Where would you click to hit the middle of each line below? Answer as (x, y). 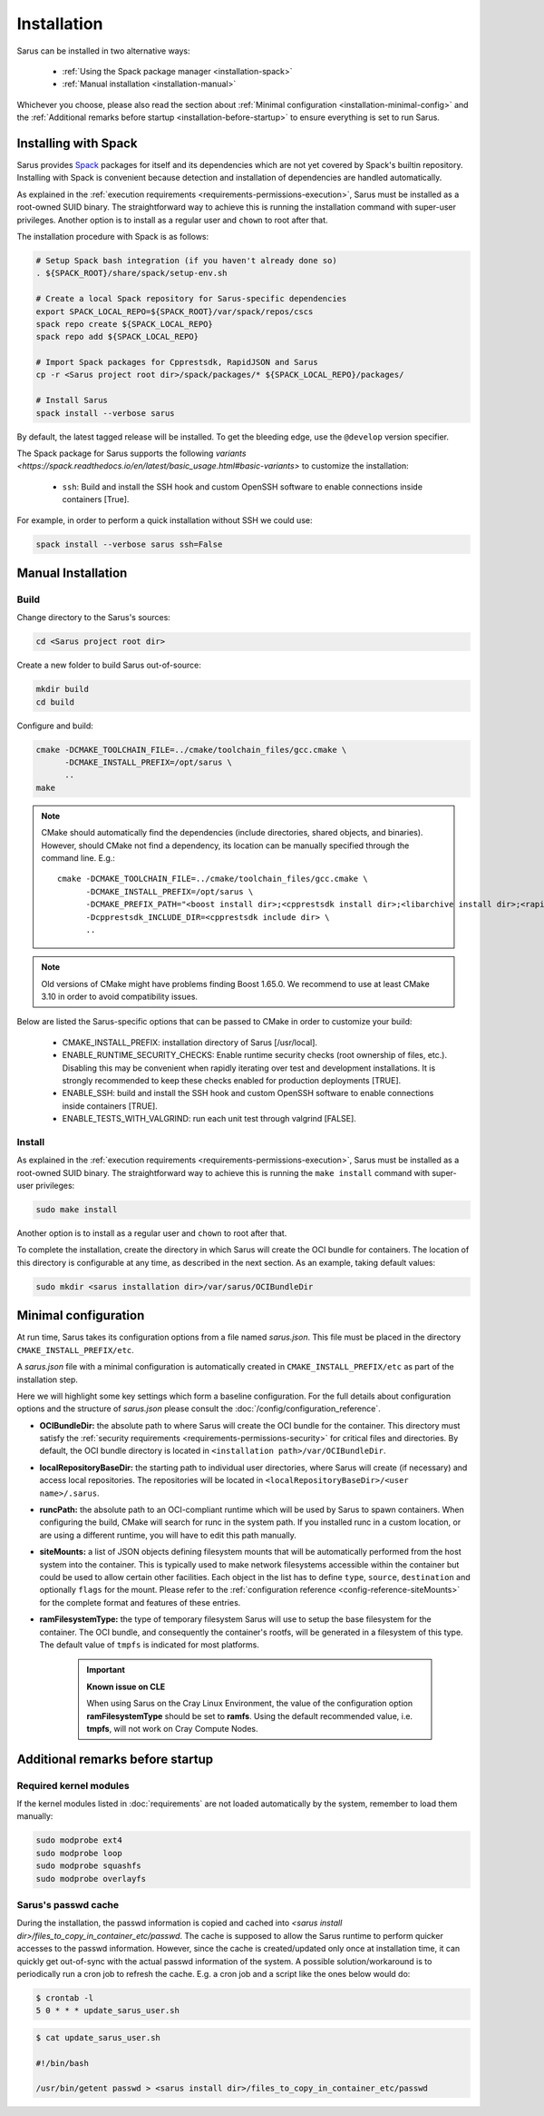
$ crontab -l (65, 1997)
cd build (55, 702)
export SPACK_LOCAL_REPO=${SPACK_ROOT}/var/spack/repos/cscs (175, 311)
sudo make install (77, 1210)
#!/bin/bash (63, 2063)
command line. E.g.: (78, 857)
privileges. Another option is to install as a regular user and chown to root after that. (172, 220)
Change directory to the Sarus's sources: (94, 618)
